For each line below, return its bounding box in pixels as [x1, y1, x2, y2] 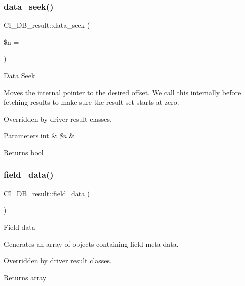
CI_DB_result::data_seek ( [4, 20, 90, 30]
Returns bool [4, 147, 44, 157]
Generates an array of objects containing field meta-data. [4, 238, 179, 249]
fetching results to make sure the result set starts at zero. [4, 97, 179, 107]
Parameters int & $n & [4, 130, 75, 141]
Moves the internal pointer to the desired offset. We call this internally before [4, 87, 241, 97]
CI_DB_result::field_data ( [4, 188, 90, 198]
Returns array [4, 272, 47, 282]
